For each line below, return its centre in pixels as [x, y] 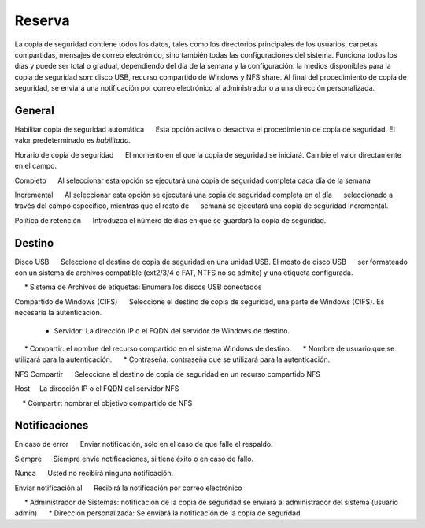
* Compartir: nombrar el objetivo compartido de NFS [107, 403]
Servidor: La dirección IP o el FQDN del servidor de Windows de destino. [172, 330]
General [35, 110]
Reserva [42, 20]
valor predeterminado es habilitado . [73, 140]
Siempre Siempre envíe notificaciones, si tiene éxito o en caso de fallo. [134, 459]
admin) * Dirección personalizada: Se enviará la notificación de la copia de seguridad [157, 513]
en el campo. [36, 166]
